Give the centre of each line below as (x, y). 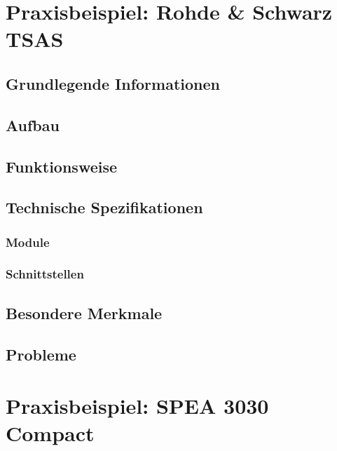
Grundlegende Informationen (113, 83)
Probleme (41, 354)
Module (28, 242)
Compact (50, 433)
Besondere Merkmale (84, 312)
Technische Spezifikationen (104, 207)
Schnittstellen (45, 274)
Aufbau (33, 124)
